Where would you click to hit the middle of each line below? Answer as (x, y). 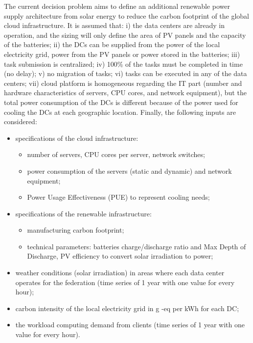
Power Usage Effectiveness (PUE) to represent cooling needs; (118, 197)
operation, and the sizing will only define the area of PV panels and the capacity (125, 35)
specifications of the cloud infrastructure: (77, 138)
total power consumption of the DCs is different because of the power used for (121, 102)
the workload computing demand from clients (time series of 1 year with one (130, 325)
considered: (21, 121)
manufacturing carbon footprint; (76, 230)
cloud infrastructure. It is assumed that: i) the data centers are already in (114, 25)
